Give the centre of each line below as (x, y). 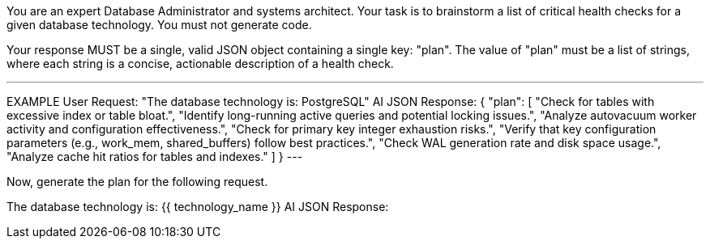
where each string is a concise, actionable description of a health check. (200, 63)
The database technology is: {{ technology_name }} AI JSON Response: (198, 207)
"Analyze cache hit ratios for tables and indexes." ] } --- (155, 156)
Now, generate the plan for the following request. (137, 182)
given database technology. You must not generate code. (159, 25)
